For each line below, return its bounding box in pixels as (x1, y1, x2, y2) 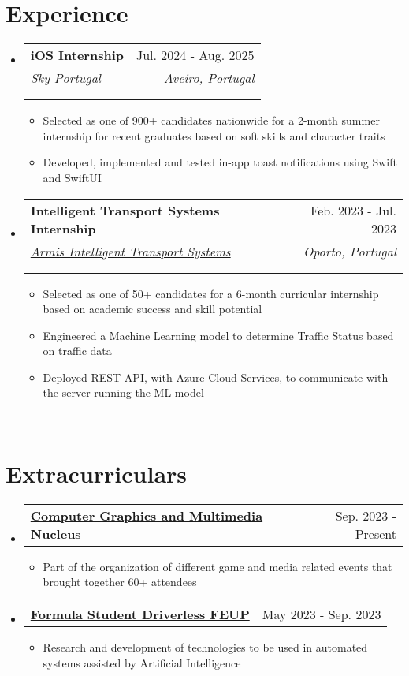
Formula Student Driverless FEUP (30, 604, 250, 623)
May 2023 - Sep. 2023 (262, 604, 381, 623)
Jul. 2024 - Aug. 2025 (136, 46, 255, 65)
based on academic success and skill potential (43, 301, 262, 317)
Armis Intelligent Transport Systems (30, 241, 231, 260)
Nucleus (30, 524, 81, 543)
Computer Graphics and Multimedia (30, 506, 263, 525)
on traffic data (43, 342, 112, 359)
